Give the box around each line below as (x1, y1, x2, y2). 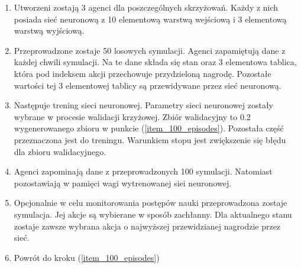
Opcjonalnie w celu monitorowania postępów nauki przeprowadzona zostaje (14, 196, 287, 209)
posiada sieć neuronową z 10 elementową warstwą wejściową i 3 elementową (14, 12, 287, 25)
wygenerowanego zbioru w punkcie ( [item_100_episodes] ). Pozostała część (14, 122, 284, 134)
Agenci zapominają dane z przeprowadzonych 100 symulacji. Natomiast (14, 165, 273, 177)
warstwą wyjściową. (14, 24, 85, 37)
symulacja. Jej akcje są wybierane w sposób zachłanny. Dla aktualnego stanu (14, 208, 292, 220)
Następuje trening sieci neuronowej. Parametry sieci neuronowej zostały (14, 99, 274, 111)
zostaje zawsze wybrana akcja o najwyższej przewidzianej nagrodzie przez (14, 219, 281, 232)
